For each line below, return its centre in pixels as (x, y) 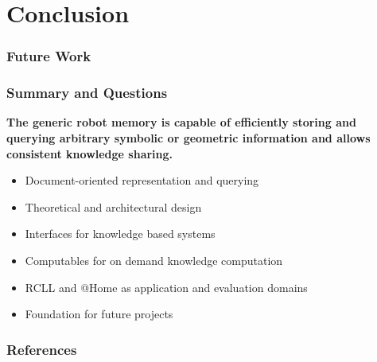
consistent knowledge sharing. (90, 153)
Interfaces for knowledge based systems (120, 234)
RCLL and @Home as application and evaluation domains (166, 287)
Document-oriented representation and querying (142, 180)
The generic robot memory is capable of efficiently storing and (181, 122)
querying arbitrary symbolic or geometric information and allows (188, 138)
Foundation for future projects (99, 314)
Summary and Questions (87, 93)
